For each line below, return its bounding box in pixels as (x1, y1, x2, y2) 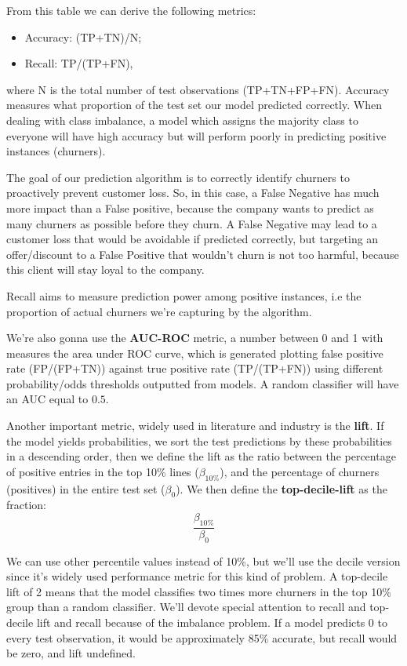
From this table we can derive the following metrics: (6, 2, 256, 18)
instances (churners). (6, 143, 106, 159)
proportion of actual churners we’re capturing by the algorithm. (6, 303, 312, 319)
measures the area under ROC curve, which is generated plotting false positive (6, 344, 383, 361)
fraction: (6, 497, 47, 513)
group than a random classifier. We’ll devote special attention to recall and (6, 599, 366, 615)
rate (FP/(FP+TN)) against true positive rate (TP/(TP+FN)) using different (6, 360, 383, 377)
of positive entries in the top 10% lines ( (6, 463, 199, 479)
